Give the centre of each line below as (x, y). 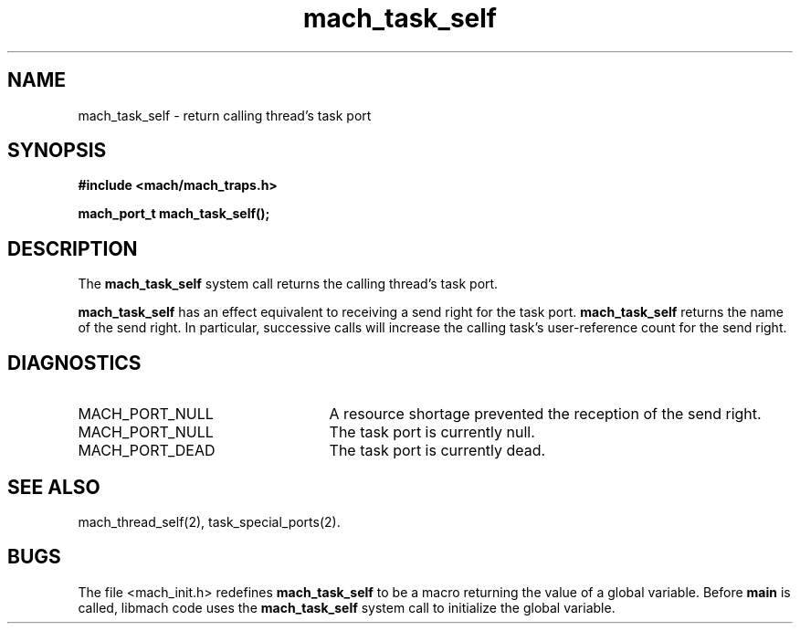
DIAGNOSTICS (74, 363)
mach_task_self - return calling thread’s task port (225, 115)
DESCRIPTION (73, 248)
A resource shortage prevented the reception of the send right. (545, 414)
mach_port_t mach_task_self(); (174, 214)
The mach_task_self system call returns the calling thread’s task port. (288, 284)
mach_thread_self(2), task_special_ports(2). (209, 521)
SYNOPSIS (57, 151)
